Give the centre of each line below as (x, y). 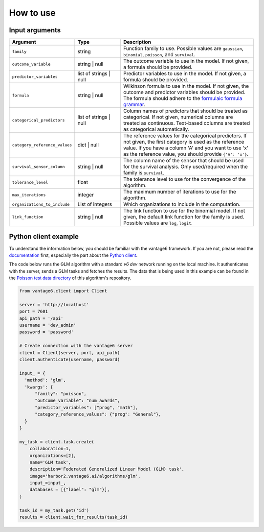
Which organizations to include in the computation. (182, 204)
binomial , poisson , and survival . (159, 55)
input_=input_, (48, 483)
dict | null (88, 145)
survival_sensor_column (38, 167)
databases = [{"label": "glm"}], (70, 490)
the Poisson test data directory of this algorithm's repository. (70, 278)
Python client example (44, 237)
